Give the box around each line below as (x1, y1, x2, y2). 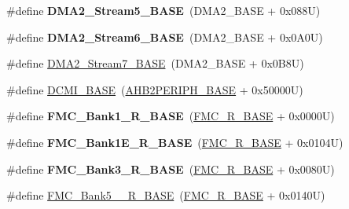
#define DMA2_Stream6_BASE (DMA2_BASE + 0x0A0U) (6, 28, 323, 45)
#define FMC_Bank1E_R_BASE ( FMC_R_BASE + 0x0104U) (6, 134, 343, 150)
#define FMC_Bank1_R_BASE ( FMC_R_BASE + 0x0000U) (6, 108, 335, 124)
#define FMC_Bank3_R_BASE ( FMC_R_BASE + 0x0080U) (6, 160, 335, 177)
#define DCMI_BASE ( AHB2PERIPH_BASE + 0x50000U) (6, 81, 303, 97)
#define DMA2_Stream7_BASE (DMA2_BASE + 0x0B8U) (6, 55, 304, 71)
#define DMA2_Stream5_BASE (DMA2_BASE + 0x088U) (6, 2, 321, 18)
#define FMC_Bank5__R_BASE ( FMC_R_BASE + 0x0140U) (6, 187, 325, 203)
